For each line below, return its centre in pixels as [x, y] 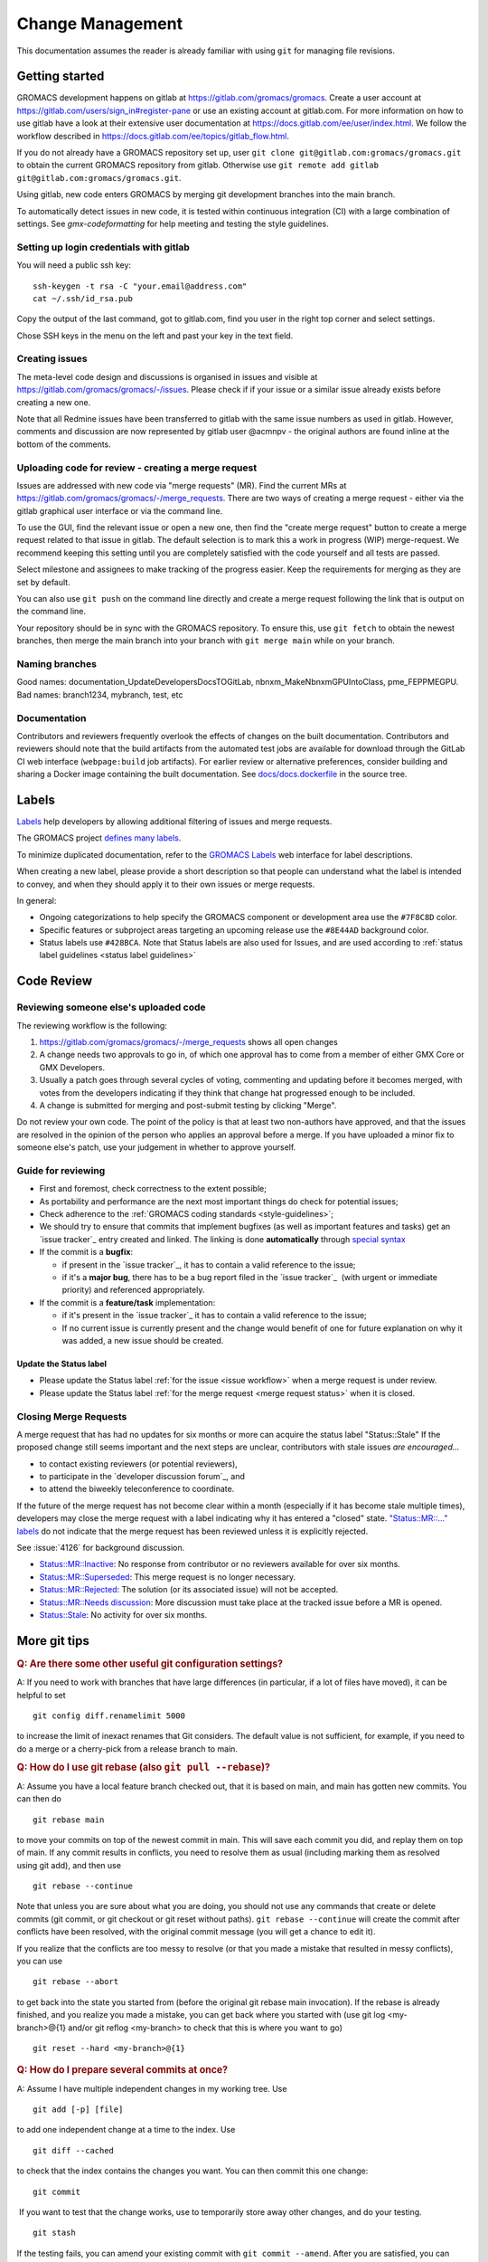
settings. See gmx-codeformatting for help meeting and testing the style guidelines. [173, 223]
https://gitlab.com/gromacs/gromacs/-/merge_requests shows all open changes [188, 1042]
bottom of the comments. [64, 444]
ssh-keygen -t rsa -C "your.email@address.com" [140, 286]
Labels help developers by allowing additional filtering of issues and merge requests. [174, 821]
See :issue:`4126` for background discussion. [101, 1548]
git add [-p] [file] [78, 2110]
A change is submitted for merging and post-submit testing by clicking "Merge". [188, 1105]
